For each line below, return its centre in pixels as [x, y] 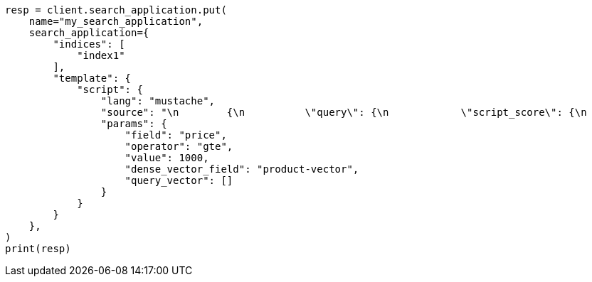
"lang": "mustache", [158, 101]
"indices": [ [89, 44]
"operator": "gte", [179, 146]
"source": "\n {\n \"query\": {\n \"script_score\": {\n [344, 112]
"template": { [92, 78]
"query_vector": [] [179, 180]
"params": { [134, 124]
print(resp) [38, 249]
